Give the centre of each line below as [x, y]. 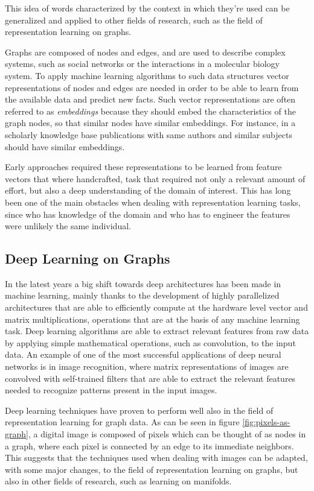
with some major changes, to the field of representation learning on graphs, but [152, 469]
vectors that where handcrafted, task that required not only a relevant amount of [155, 178]
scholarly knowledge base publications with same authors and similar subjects [149, 134]
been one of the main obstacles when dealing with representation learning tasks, [153, 202]
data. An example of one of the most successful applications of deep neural [143, 354]
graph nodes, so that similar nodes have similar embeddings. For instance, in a [150, 123]
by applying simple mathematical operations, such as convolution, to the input [150, 342]
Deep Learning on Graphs [88, 258]
